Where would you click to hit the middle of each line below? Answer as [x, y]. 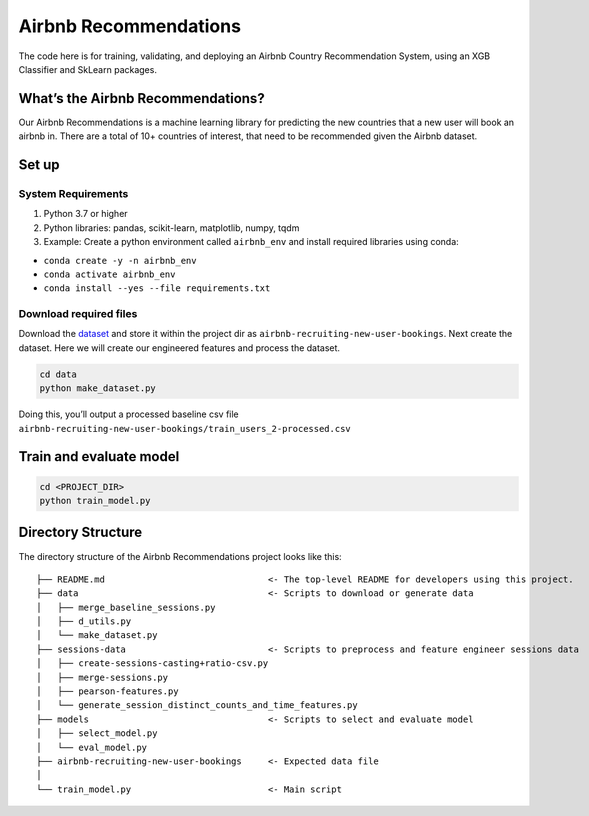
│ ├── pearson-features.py [107, 691]
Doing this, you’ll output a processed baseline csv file [128, 414]
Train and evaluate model [99, 456]
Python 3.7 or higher [86, 214]
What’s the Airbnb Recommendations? [141, 98]
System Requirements [73, 194]
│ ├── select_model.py [97, 733]
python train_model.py [95, 501]
